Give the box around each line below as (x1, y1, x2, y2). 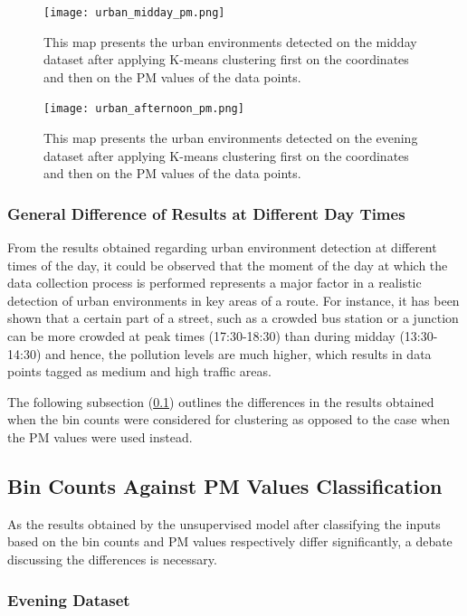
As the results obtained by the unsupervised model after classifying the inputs (7, 514, 441, 533)
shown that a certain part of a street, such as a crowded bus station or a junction (7, 308, 459, 327)
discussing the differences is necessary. (7, 550, 217, 569)
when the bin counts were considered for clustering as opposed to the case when (7, 410, 451, 429)
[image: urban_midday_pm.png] (43, 6, 225, 19)
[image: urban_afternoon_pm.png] (43, 102, 244, 116)
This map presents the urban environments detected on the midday (43, 32, 417, 51)
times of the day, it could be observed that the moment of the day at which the (7, 255, 448, 274)
